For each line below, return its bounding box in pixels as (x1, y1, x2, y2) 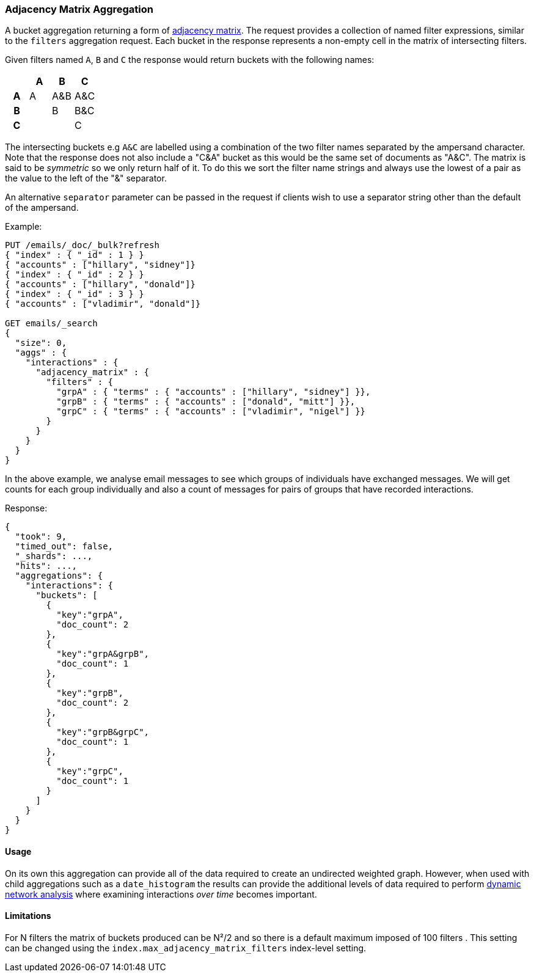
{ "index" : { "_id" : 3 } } (5, 289, 144, 299)
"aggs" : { (15, 348, 67, 358)
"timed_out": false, (15, 541, 114, 552)
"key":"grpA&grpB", (56, 649, 150, 659)
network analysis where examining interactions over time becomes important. (5, 888, 317, 899)
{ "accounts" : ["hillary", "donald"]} (5, 279, 196, 290)
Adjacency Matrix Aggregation (5, 3, 153, 15)
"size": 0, (15, 338, 67, 348)
